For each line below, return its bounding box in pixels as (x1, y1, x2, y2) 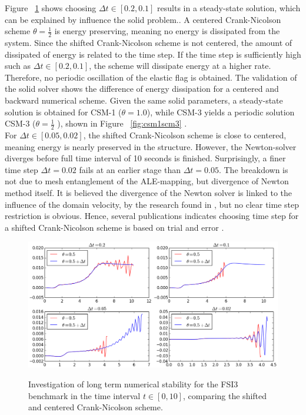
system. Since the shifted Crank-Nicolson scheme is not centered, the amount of (5, 36, 292, 49)
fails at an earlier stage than (79, 163, 181, 175)
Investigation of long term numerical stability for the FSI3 (28, 378, 238, 390)
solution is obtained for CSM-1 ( (5, 105, 122, 118)
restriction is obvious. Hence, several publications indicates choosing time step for (5, 210, 299, 222)
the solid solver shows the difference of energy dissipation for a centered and (5, 82, 279, 95)
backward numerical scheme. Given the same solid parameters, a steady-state (5, 94, 283, 106)
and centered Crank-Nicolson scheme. (28, 401, 163, 413)
